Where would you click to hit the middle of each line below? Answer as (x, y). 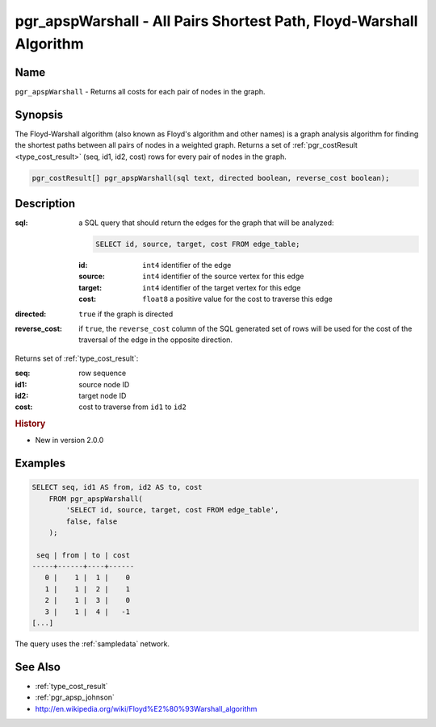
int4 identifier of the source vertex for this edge (223, 276)
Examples (40, 464)
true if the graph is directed (126, 314)
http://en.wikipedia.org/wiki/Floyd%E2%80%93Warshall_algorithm (146, 708)
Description (45, 203)
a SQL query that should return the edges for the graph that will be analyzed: (206, 223)
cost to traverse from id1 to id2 (133, 407)
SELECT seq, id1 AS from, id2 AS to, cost (117, 487)
